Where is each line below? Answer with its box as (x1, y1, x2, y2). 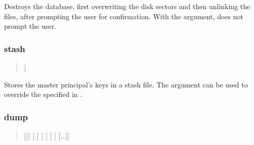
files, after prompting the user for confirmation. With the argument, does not (4, 11, 244, 21)
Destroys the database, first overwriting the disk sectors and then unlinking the (4, 1, 250, 11)
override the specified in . (4, 89, 82, 100)
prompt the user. (4, 21, 56, 31)
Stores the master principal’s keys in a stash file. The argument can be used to (4, 79, 248, 89)
